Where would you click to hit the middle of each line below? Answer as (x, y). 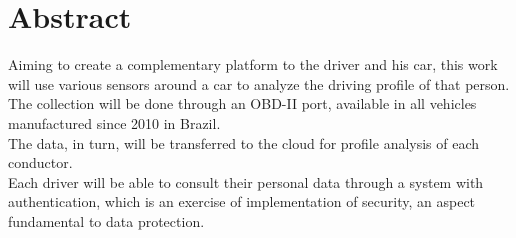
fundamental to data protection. (106, 220)
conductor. (40, 162)
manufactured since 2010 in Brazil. (114, 122)
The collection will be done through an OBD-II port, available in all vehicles (242, 103)
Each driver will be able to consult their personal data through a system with (246, 181)
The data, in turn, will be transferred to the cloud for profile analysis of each (244, 142)
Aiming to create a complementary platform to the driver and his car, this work (253, 64)
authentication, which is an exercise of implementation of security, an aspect (242, 201)
